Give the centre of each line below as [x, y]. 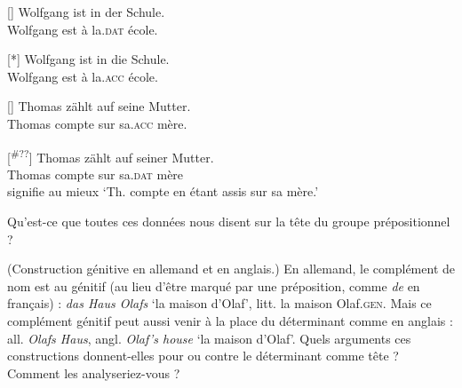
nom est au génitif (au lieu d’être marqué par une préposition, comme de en [214, 285]
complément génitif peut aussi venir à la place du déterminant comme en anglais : [230, 320]
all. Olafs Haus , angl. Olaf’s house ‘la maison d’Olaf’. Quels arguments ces [209, 338]
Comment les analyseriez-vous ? [94, 372]
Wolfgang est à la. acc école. [83, 76]
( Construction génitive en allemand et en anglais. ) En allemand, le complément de [231, 269]
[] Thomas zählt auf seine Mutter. [99, 106]
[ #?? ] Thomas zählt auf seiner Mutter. [111, 155]
